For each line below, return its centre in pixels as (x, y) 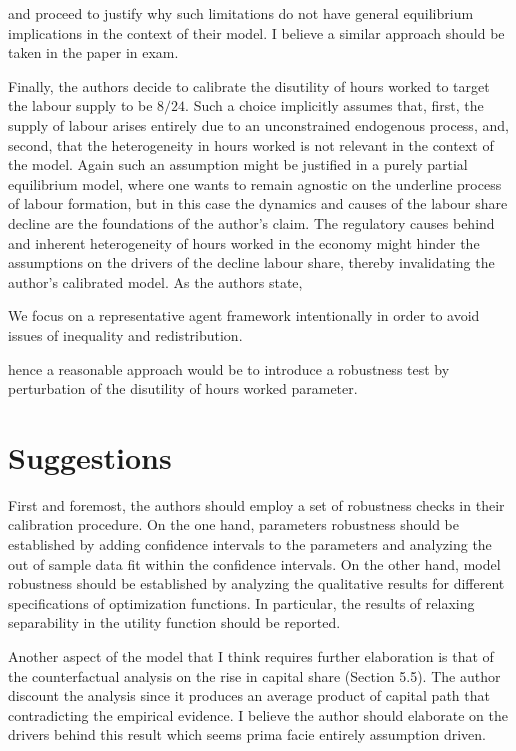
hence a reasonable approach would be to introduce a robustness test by (229, 368)
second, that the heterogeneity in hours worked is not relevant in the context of (251, 144)
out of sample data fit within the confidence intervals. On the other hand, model (254, 563)
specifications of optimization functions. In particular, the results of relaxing (241, 602)
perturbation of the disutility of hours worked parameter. (183, 388)
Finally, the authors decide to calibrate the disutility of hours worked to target (249, 85)
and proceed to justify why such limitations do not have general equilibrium (241, 13)
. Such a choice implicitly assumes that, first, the (334, 105)
